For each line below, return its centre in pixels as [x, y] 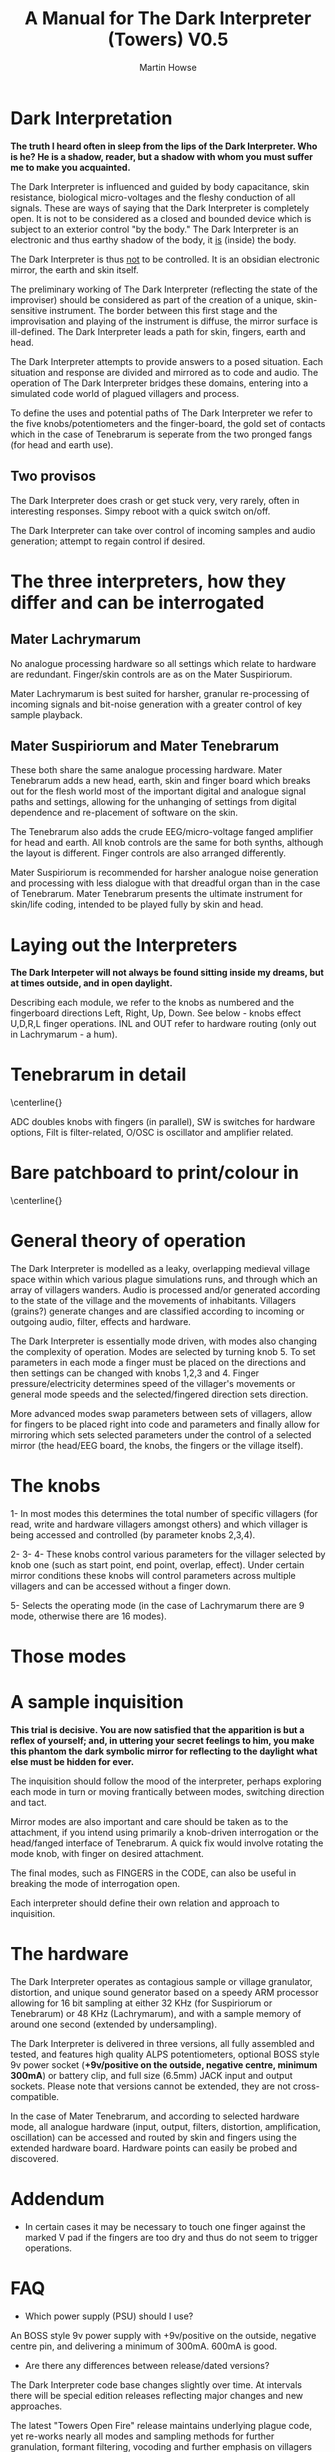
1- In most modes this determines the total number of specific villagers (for [164, 1513]
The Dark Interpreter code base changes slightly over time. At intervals [156, 2384]
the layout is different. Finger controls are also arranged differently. [148, 853]
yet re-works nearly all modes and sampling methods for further [142, 2436]
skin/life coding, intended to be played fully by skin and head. [137, 904]
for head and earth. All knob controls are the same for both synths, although [167, 843]
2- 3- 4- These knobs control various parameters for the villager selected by [168, 1554]
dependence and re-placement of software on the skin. [124, 813]
